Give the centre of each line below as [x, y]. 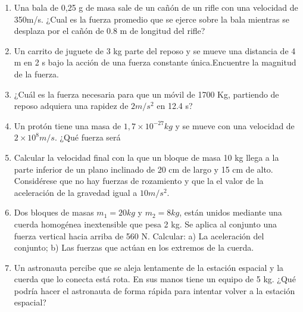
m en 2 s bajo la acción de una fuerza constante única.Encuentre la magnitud [155, 62]
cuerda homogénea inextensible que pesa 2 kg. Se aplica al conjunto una [145, 224]
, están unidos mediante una [231, 212]
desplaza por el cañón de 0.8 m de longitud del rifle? [110, 31]
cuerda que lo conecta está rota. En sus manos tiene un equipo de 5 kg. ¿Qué [155, 279]
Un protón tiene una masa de [68, 125]
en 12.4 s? [175, 106]
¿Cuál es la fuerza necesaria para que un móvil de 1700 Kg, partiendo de [146, 94]
